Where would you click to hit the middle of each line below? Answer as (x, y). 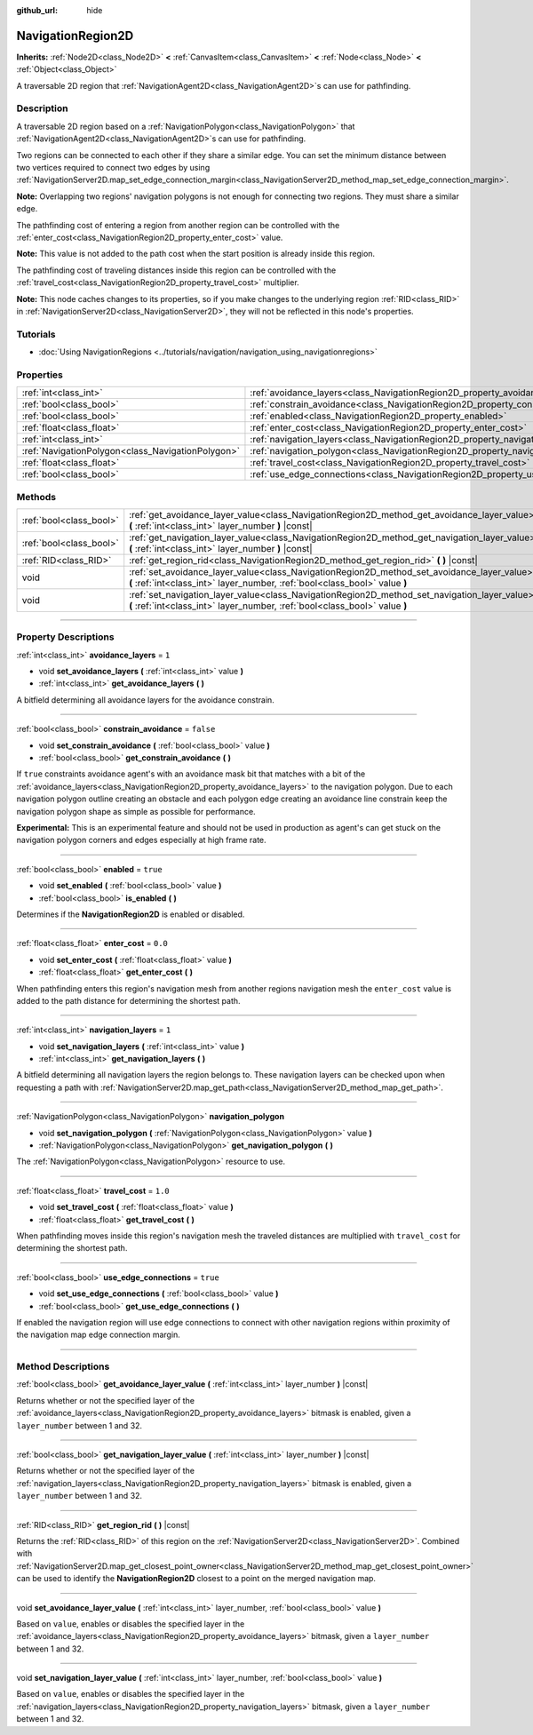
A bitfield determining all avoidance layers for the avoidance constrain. (145, 700)
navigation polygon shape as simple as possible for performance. (136, 811)
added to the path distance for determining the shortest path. (128, 1000)
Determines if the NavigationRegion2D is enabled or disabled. (131, 914)
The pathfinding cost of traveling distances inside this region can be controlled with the (176, 270)
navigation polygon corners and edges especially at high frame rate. (141, 840)
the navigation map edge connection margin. (99, 1335)
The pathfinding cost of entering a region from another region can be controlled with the (178, 225)
